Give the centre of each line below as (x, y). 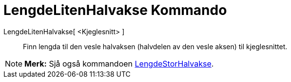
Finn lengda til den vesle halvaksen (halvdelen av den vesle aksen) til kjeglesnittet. (155, 46)
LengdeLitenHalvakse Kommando (115, 10)
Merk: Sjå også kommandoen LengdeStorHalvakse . (119, 63)
